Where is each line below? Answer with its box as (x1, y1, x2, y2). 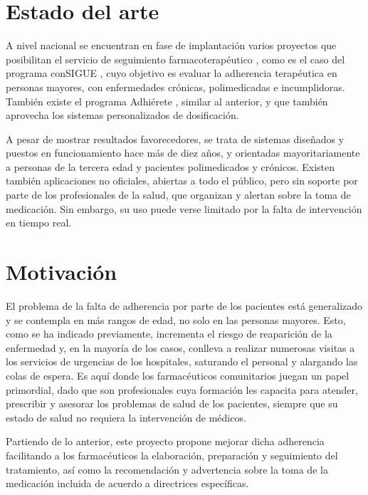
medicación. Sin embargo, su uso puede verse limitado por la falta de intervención (6, 201, 362, 216)
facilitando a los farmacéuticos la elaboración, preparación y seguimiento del (6, 447, 338, 462)
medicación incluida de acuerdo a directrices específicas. (6, 476, 249, 491)
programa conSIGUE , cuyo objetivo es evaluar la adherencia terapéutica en (6, 66, 337, 80)
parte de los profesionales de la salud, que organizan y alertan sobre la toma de (6, 187, 351, 202)
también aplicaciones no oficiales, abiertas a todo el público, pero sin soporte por (6, 173, 358, 188)
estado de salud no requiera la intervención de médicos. (6, 410, 246, 424)
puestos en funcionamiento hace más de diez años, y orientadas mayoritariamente (6, 145, 360, 160)
